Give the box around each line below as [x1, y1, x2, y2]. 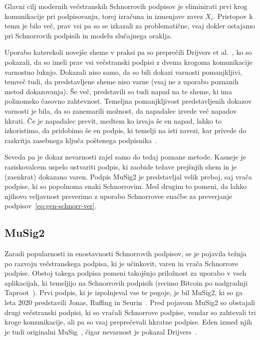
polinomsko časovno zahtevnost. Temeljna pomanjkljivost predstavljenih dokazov [4, 96, 252, 106]
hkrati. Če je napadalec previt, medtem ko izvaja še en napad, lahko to [4, 115, 222, 126]
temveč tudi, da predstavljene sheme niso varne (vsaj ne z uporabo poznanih [4, 76, 239, 87]
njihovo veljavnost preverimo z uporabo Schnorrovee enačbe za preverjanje [4, 190, 233, 201]
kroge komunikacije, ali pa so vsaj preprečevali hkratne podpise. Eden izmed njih [4, 317, 253, 327]
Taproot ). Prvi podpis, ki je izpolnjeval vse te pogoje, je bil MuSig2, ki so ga [4, 287, 243, 298]
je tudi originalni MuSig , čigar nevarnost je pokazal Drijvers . [4, 326, 197, 337]
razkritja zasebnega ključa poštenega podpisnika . [4, 135, 158, 145]
